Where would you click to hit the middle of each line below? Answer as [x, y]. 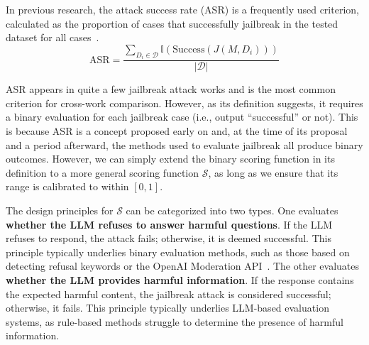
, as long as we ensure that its [273, 172]
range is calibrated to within [67, 186]
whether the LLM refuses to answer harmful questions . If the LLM [169, 224]
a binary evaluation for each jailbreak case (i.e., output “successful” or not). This [182, 117]
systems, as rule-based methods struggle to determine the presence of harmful [175, 321]
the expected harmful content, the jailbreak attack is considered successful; [169, 294]
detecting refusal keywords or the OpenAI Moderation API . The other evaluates [183, 266]
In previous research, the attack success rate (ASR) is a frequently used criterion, [182, 9]
